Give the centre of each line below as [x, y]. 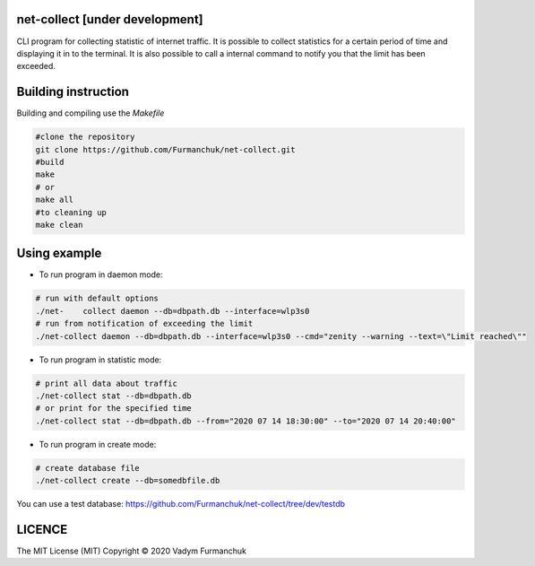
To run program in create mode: [98, 444]
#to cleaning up [71, 212]
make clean [59, 225]
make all [55, 200]
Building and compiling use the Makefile [91, 113]
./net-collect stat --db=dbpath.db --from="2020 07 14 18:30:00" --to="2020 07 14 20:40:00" [246, 421]
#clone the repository [85, 137]
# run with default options [97, 299]
